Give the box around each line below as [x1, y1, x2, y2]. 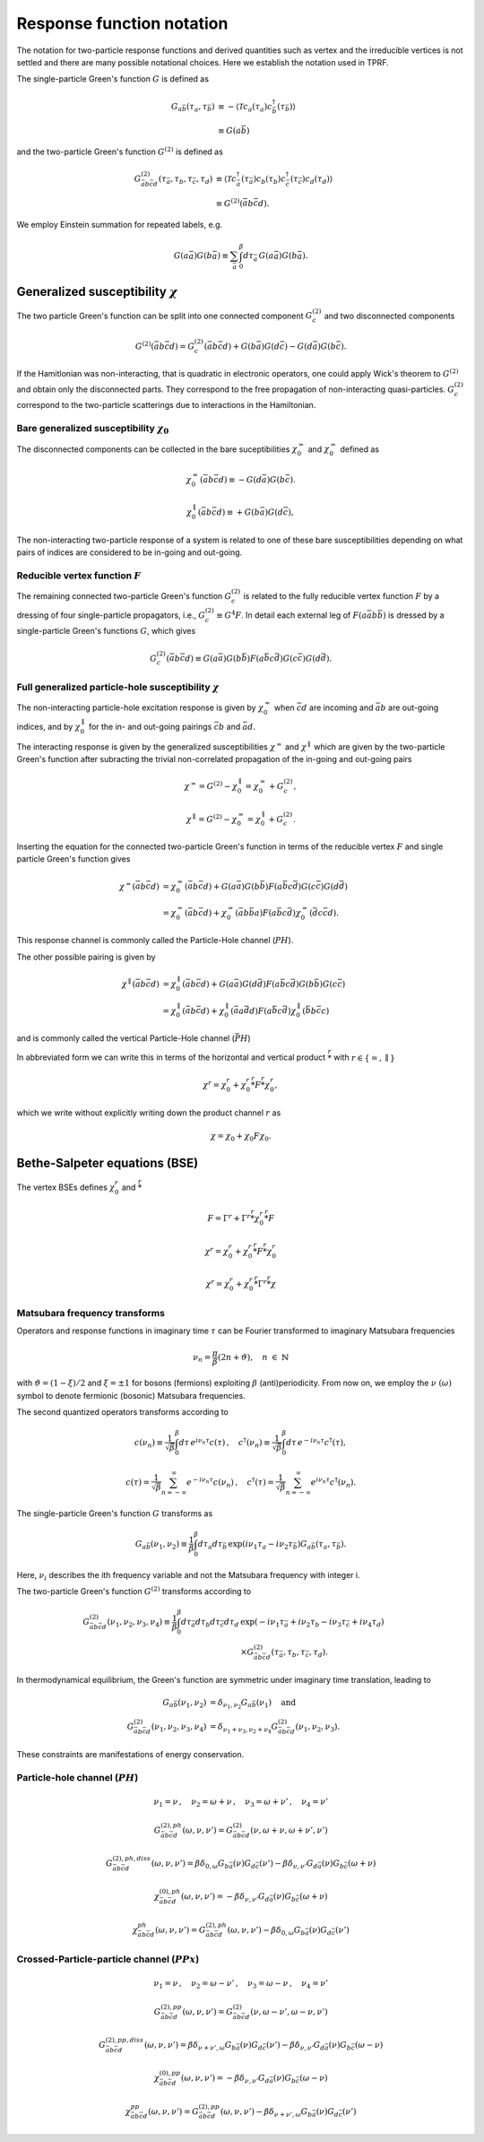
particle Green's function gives [16, 854, 131, 864]
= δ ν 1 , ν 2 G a [209, 1697, 253, 1711]
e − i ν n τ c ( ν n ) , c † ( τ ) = [186, 1476, 275, 1489]
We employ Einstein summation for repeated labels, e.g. [16, 220, 223, 230]
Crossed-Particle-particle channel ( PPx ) [16, 1953, 200, 1965]
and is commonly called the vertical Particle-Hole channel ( [16, 1033, 235, 1044]
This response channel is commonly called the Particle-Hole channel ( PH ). [16, 935, 294, 946]
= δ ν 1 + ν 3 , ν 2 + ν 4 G [209, 1721, 279, 1735]
